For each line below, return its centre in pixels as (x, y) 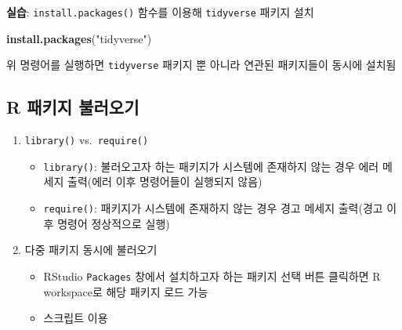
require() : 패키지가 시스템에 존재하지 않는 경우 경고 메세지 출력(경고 (213, 208)
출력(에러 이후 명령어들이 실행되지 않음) (165, 181)
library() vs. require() (87, 140)
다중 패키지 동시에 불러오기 (91, 250)
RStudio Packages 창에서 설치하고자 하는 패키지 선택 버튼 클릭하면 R (212, 276)
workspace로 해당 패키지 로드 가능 (126, 291)
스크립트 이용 (76, 318)
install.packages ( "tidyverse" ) (79, 38)
